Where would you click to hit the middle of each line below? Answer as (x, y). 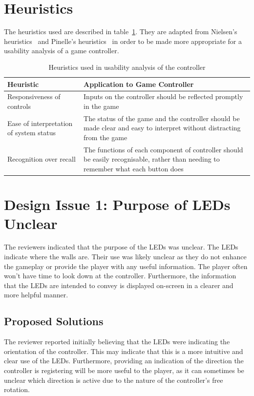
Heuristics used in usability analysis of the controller (127, 67)
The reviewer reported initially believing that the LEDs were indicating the (117, 342)
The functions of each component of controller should (163, 149)
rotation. (17, 389)
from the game (106, 137)
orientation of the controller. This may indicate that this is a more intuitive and (124, 351)
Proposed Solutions (54, 321)
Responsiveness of (34, 96)
